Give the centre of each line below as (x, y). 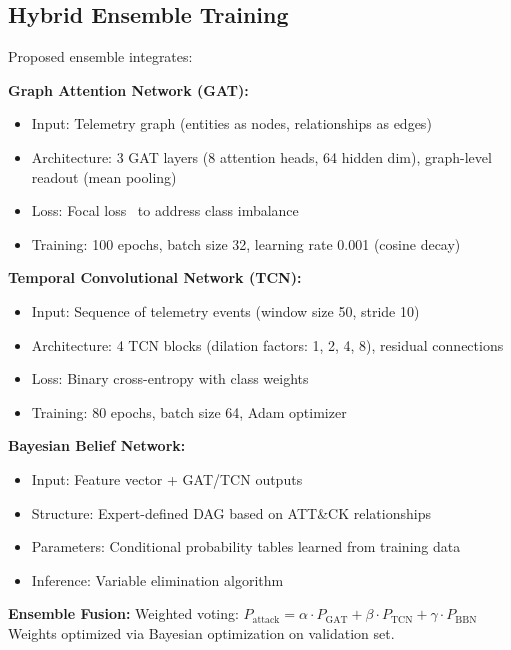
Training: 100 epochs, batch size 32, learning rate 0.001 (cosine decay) (246, 243)
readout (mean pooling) (104, 176)
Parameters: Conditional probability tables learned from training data (246, 546)
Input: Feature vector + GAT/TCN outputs (167, 478)
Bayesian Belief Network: (97, 445)
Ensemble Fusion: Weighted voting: (123, 613)
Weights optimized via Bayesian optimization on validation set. (201, 632)
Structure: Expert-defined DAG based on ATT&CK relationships (231, 512)
